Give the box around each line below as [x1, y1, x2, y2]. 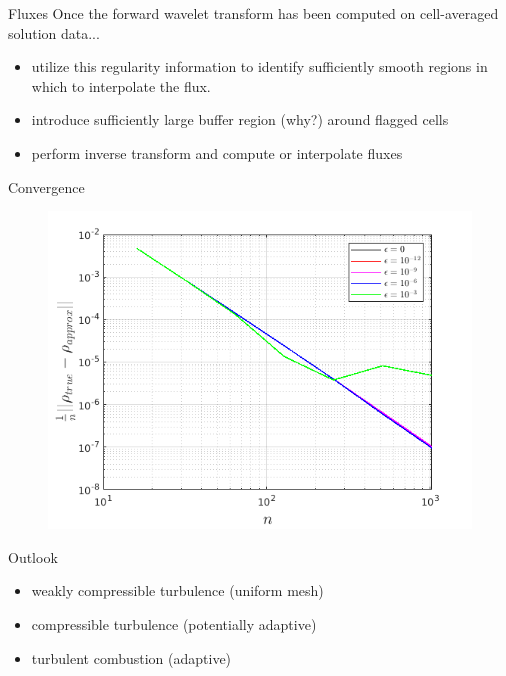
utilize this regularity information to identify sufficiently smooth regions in [31, 56, 488, 77]
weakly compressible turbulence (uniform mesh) [31, 580, 324, 601]
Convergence [8, 176, 85, 197]
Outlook [8, 546, 58, 567]
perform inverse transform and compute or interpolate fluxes [31, 142, 403, 163]
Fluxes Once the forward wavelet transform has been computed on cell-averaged [8, 3, 499, 23]
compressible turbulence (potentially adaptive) [31, 613, 317, 634]
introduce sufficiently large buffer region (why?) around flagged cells [31, 109, 449, 130]
